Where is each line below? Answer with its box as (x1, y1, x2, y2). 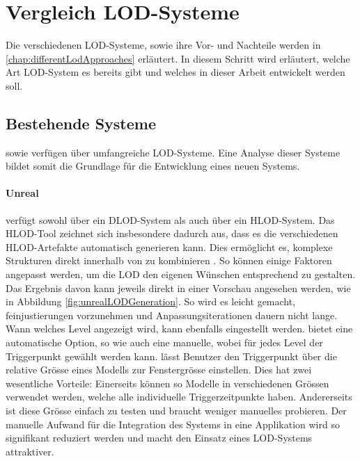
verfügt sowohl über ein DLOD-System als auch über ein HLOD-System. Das (6, 212, 335, 227)
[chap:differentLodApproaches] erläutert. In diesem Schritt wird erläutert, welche (6, 51, 350, 65)
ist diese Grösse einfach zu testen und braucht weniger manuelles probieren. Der (6, 403, 347, 417)
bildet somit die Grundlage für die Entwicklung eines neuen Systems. (6, 159, 300, 173)
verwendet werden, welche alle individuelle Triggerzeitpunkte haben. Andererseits (6, 389, 352, 404)
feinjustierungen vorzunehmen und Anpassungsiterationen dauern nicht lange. (6, 307, 338, 322)
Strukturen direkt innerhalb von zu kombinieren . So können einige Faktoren (6, 253, 332, 268)
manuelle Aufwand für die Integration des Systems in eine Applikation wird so (6, 416, 340, 431)
